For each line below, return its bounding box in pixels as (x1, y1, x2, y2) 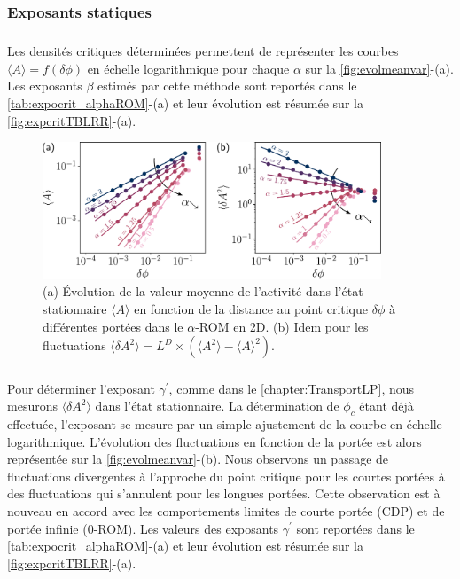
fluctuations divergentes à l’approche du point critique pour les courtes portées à (7, 466, 445, 485)
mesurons (7, 396, 58, 415)
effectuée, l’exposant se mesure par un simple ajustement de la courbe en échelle (7, 414, 442, 433)
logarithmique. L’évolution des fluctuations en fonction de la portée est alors (7, 432, 422, 450)
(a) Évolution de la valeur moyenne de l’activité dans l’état (43, 282, 363, 301)
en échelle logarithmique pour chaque (87, 59, 290, 77)
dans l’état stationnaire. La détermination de (95, 396, 339, 415)
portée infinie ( (7, 519, 88, 537)
